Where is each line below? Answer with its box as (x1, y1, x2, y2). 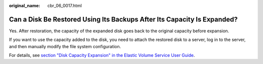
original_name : (9, 3, 40, 8)
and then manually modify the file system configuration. (9, 43, 121, 49)
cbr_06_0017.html (47, 3, 82, 8)
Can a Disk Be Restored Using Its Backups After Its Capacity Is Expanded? (9, 15, 238, 24)
